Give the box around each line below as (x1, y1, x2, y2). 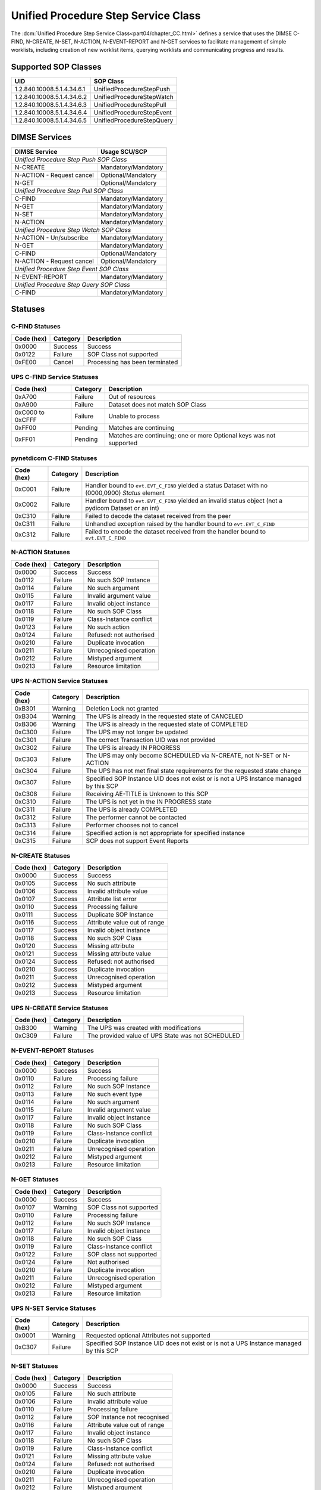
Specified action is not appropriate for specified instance (86, 828, 246, 837)
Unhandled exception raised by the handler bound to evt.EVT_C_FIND (85, 520, 275, 528)
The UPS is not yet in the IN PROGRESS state (86, 797, 212, 806)
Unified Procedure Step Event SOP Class (14, 265, 129, 273)
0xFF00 (14, 424, 37, 432)
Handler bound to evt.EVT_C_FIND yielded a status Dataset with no (85, 482, 267, 490)
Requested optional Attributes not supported (86, 1331, 210, 1340)
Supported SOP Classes (11, 62, 102, 72)
